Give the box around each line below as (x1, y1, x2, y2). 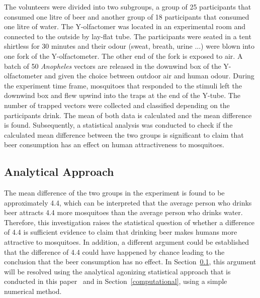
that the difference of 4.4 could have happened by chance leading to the (4, 246, 225, 257)
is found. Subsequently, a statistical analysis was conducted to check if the (4, 120, 233, 130)
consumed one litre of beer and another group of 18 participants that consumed (4, 11, 249, 22)
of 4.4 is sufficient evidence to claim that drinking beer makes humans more (4, 227, 237, 237)
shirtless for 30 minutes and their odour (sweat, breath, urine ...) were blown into (4, 41, 255, 51)
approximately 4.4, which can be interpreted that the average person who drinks (4, 197, 252, 208)
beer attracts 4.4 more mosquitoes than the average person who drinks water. (4, 207, 243, 218)
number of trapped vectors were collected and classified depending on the (4, 100, 230, 110)
